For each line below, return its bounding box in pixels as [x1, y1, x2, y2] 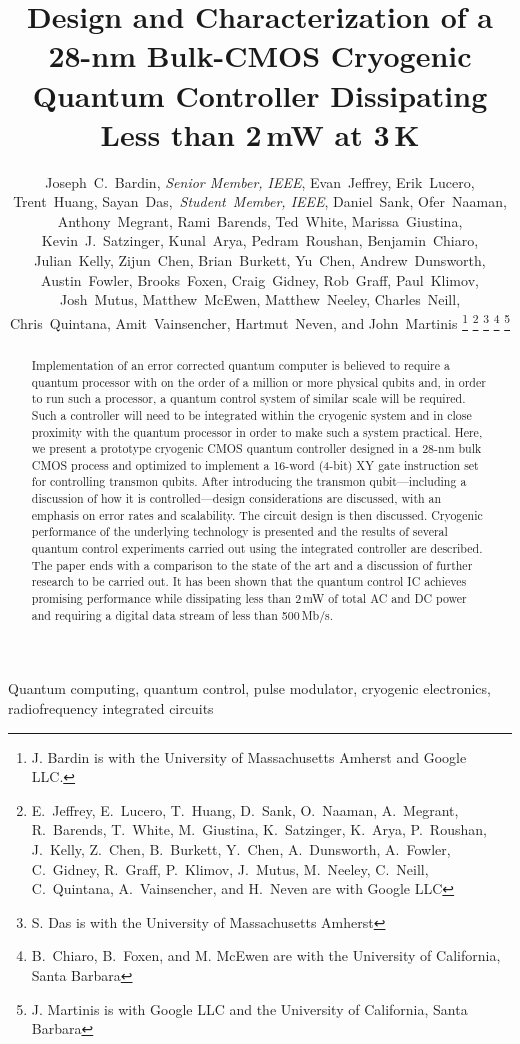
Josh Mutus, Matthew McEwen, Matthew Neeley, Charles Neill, [59, 289, 461, 310]
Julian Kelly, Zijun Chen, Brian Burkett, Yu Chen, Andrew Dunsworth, [34, 250, 486, 271]
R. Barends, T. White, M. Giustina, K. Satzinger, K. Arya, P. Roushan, [31, 819, 487, 840]
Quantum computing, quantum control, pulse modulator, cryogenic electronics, [8, 678, 491, 699]
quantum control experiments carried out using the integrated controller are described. [31, 540, 483, 557]
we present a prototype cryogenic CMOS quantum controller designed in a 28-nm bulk [31, 440, 482, 457]
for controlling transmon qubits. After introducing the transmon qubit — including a [31, 473, 467, 490]
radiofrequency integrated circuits [8, 697, 214, 718]
